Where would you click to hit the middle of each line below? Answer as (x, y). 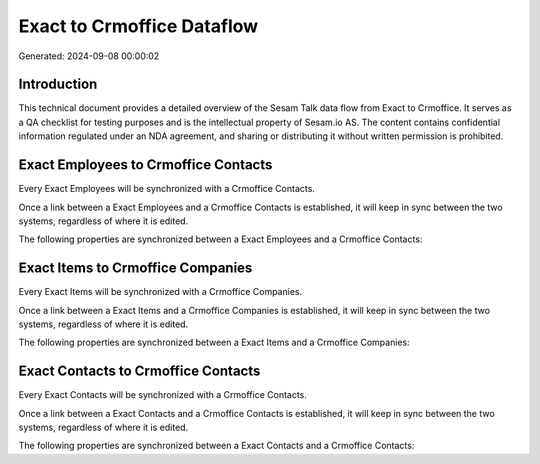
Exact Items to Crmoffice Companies (135, 268)
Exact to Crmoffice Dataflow (138, 26)
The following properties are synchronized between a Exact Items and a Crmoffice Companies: (214, 342)
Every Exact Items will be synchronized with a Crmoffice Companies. (160, 292)
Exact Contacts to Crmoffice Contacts (139, 371)
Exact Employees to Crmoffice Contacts (145, 165)
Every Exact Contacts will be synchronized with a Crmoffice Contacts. (162, 395)
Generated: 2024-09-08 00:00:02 (89, 56)
